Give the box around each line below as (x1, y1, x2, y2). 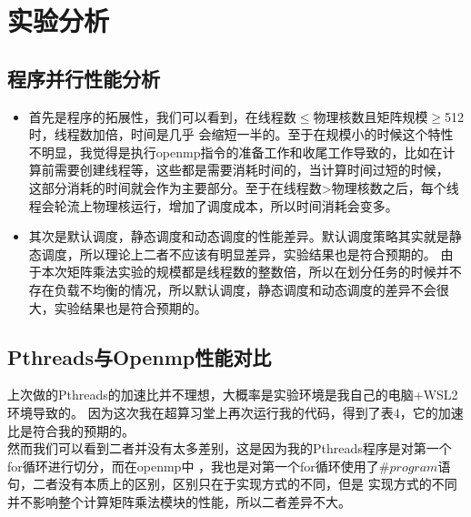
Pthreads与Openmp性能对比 (7, 342, 272, 370)
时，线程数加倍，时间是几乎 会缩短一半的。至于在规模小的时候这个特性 (28, 125, 454, 144)
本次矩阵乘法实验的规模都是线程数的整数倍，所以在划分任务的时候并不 (41, 262, 462, 281)
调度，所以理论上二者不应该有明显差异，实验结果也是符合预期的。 (41, 244, 436, 263)
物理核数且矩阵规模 (313, 106, 428, 126)
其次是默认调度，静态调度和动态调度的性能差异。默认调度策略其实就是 (28, 227, 449, 246)
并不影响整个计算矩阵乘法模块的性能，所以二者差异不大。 (7, 492, 351, 511)
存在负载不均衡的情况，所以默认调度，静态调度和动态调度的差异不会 (28, 279, 436, 299)
